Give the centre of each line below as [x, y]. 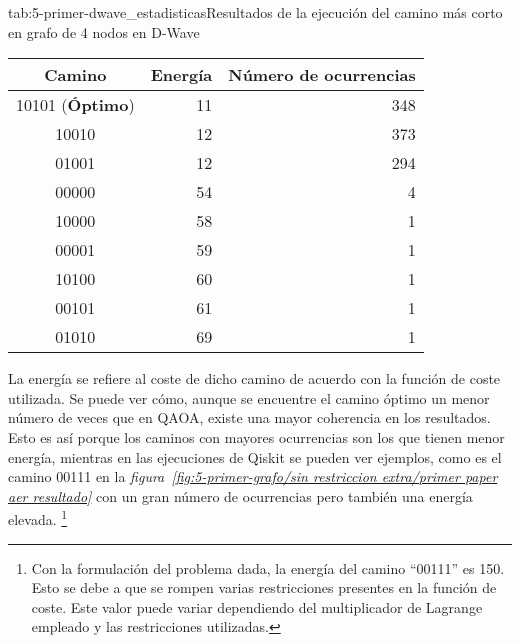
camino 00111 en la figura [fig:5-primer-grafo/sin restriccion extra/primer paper [253, 476]
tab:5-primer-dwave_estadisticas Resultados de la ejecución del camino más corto [255, 12]
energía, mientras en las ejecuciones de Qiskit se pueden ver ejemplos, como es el [255, 456]
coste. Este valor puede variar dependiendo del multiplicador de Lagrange [257, 606]
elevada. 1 [38, 517]
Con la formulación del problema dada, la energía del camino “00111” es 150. [268, 567]
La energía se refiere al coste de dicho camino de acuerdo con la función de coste [254, 378]
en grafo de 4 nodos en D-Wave [104, 31]
